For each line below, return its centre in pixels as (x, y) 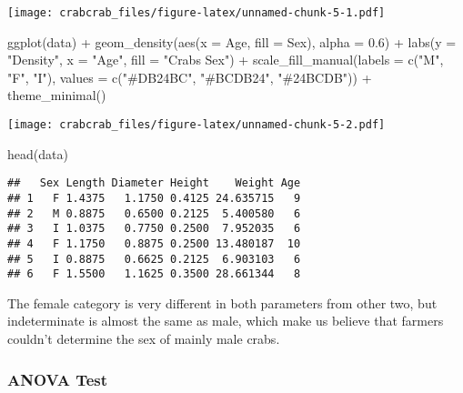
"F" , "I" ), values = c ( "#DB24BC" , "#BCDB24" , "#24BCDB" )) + (190, 77)
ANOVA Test (58, 379)
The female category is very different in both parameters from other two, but (222, 302)
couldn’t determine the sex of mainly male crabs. (144, 339)
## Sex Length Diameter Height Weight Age (154, 183)
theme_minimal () (57, 95)
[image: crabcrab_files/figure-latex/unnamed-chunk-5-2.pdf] (196, 125)
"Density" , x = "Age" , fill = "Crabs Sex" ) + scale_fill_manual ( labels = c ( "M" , (226, 60)
